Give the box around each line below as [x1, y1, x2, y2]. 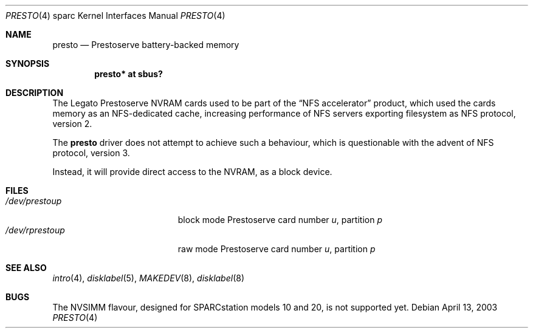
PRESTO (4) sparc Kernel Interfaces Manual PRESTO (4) [5, 10, 225, 21]
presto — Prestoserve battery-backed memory [52, 39, 239, 50]
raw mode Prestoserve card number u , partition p [177, 244, 376, 254]
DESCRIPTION [5, 88, 64, 98]
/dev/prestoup [5, 196, 62, 206]
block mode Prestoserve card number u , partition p [177, 215, 382, 225]
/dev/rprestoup [5, 225, 65, 235]
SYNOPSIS [5, 58, 50, 69]
